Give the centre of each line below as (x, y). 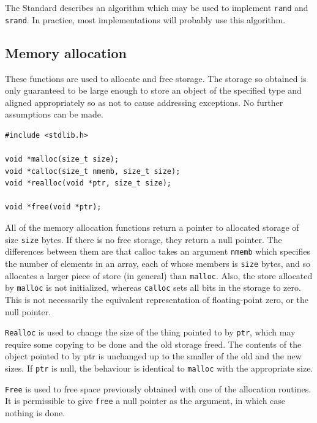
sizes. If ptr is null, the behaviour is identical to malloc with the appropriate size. (159, 368)
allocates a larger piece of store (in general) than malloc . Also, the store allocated (159, 275)
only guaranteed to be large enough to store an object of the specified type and (153, 90)
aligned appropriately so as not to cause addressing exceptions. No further (144, 102)
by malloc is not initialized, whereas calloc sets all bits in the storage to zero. (153, 287)
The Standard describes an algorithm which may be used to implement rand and (157, 7)
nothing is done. (35, 412)
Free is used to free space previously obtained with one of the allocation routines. (158, 388)
